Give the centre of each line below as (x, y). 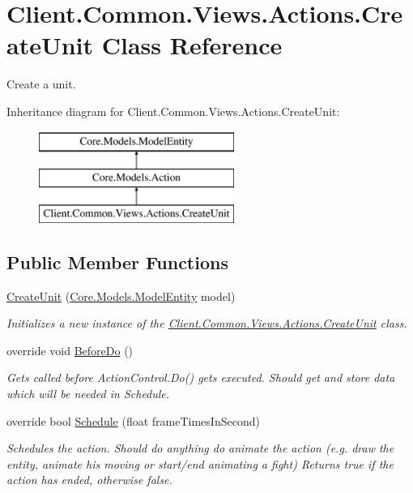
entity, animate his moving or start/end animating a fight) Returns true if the (200, 463)
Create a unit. (41, 84)
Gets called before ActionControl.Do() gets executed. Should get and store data (201, 377)
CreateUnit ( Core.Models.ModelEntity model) (121, 296)
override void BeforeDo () (70, 350)
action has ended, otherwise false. (89, 480)
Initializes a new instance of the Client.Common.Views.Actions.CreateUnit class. (207, 323)
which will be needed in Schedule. (88, 394)
